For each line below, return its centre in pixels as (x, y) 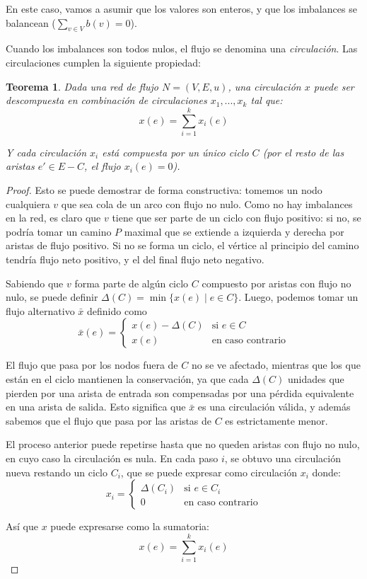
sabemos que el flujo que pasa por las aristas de (109, 420)
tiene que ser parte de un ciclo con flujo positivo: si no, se (237, 218)
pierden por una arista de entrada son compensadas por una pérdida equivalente (180, 392)
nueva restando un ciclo (57, 472)
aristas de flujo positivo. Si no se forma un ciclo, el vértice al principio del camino (182, 245)
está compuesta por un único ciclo (175, 152)
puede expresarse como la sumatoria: (130, 526)
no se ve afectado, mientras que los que (276, 365)
